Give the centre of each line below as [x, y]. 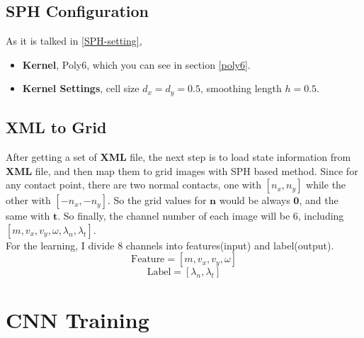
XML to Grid [56, 127]
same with [28, 216]
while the [326, 185]
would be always [255, 200]
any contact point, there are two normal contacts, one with [134, 185]
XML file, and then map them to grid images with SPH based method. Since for [182, 170]
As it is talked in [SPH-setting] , [74, 41]
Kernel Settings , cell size [81, 88]
